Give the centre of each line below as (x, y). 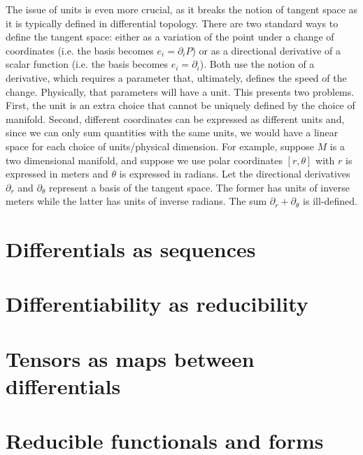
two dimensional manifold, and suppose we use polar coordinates (144, 160)
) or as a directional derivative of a (266, 50)
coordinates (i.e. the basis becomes (80, 50)
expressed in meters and (57, 174)
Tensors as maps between (130, 358)
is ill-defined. (330, 201)
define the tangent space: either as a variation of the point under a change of (170, 37)
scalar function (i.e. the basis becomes (87, 64)
